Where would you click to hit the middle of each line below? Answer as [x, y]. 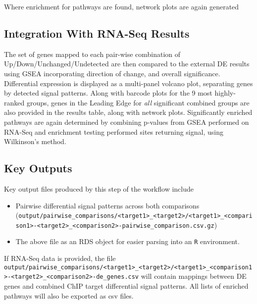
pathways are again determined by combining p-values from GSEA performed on [127, 122]
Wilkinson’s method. [35, 141]
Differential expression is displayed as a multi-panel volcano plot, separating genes [128, 83]
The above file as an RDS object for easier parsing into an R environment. [128, 241]
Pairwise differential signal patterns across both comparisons [107, 205]
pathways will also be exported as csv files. [69, 295]
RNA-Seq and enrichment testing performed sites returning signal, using [114, 131]
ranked [14, 102]
